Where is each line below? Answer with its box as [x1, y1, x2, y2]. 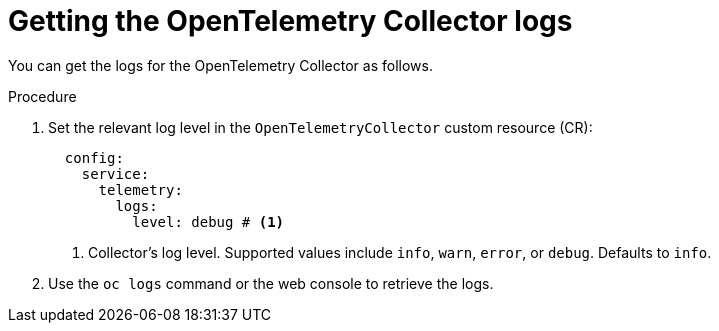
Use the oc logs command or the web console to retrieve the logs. [48, 274, 494, 292]
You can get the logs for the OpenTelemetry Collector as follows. [8, 56, 433, 74]
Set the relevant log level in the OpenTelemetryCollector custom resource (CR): [48, 118, 593, 136]
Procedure [8, 87, 77, 105]
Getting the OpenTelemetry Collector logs [8, 4, 573, 38]
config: [64, 149, 124, 166]
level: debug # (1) [132, 213, 285, 230]
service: [81, 165, 150, 182]
